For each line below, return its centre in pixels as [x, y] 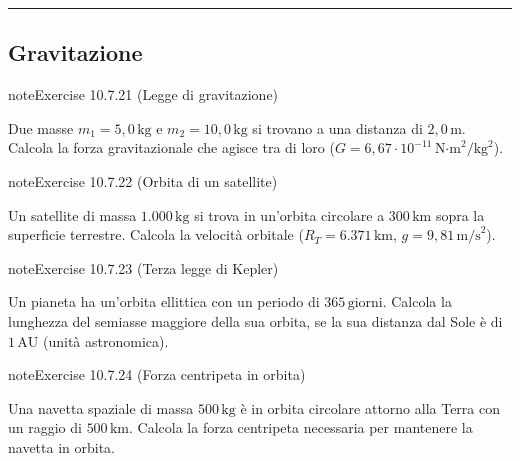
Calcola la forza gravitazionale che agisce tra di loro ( [171, 147]
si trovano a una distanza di [337, 127]
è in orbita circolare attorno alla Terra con [370, 407]
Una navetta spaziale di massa [101, 407]
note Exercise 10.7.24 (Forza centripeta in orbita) [157, 374]
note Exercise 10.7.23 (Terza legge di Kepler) [143, 267]
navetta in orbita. [62, 446]
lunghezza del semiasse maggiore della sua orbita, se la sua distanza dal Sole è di [255, 320]
